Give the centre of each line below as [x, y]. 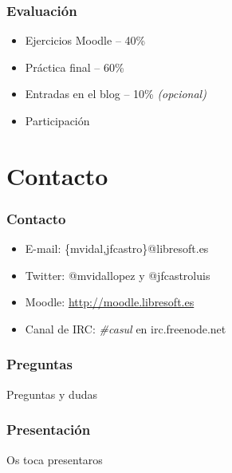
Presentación [49, 430]
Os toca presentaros [55, 459]
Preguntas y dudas [52, 394]
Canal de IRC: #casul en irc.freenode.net [126, 328]
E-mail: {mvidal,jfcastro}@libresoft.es [117, 248]
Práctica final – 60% [75, 67]
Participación [57, 120]
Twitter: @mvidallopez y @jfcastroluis [118, 275]
